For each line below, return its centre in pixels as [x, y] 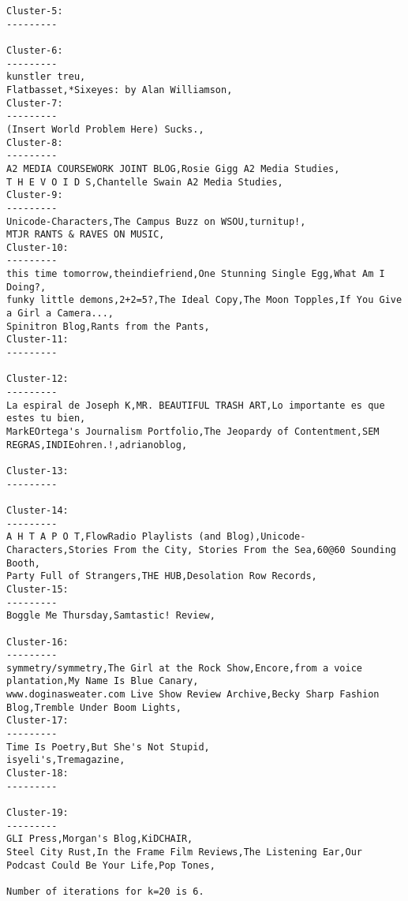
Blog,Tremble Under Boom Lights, [94, 707]
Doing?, [26, 287]
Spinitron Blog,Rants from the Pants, [108, 326]
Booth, [23, 563]
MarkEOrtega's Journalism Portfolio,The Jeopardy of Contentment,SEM [193, 432]
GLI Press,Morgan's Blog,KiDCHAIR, [100, 839]
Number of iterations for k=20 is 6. [105, 891]
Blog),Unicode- [266, 537]
